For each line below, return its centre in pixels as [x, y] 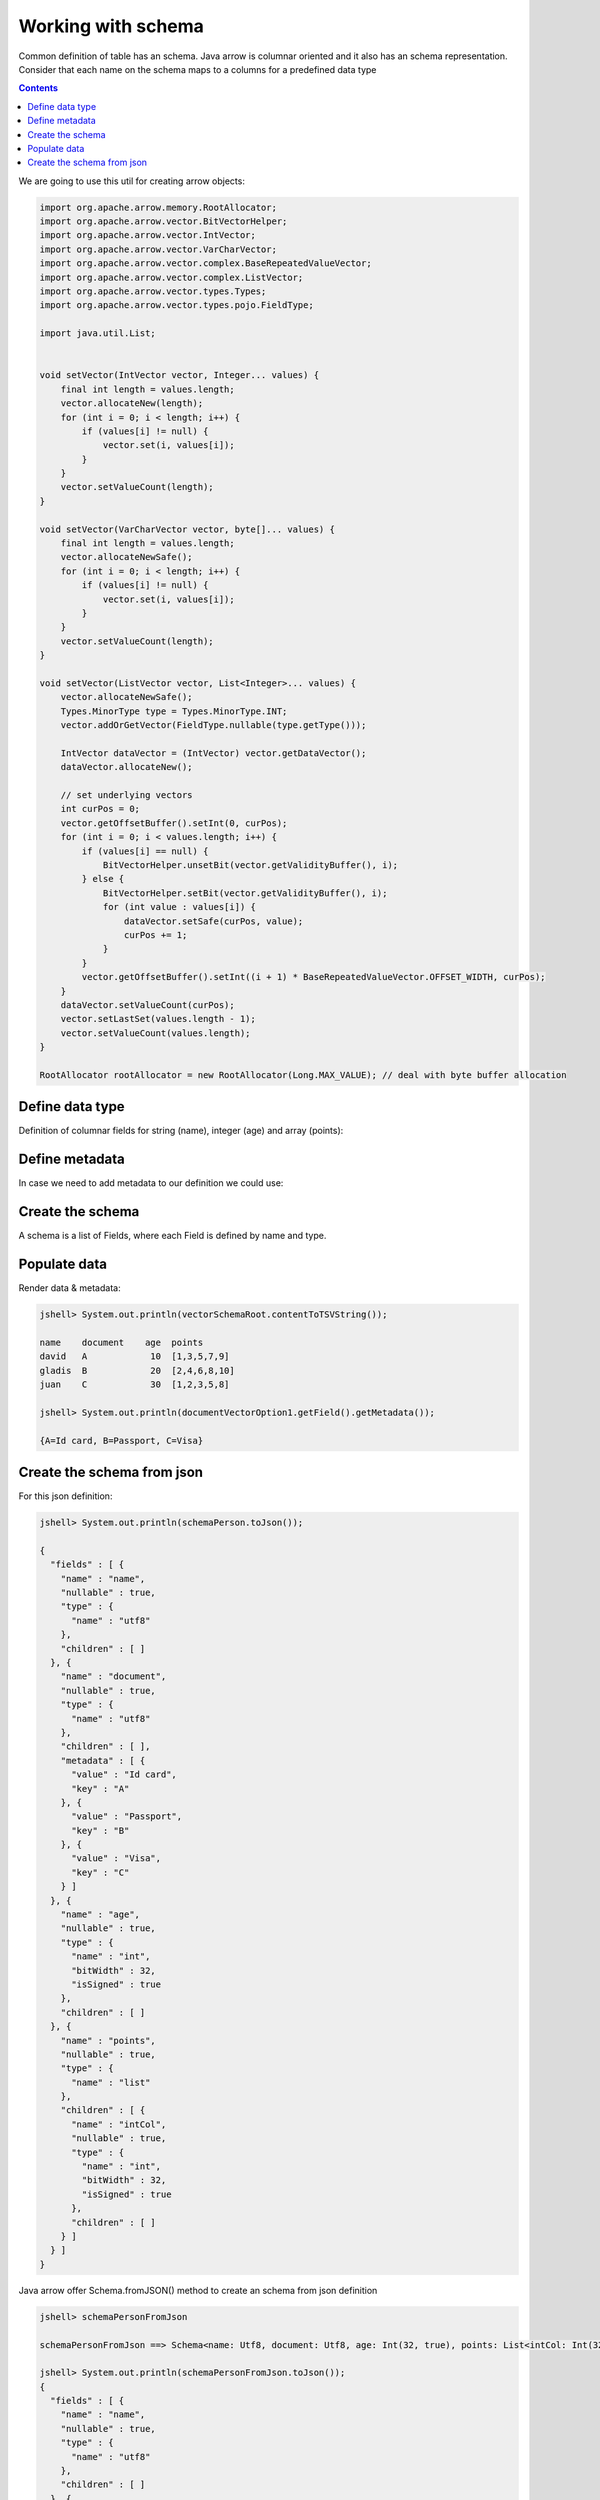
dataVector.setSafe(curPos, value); [213, 921]
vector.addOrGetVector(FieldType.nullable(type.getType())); [213, 725]
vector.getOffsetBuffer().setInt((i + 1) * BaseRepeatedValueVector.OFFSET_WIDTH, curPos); [313, 977]
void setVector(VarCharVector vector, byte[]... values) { [187, 529]
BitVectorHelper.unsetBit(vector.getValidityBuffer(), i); [250, 865]
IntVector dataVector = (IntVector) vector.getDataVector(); [213, 753]
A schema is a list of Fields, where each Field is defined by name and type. [172, 1236]
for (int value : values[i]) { [179, 907]
